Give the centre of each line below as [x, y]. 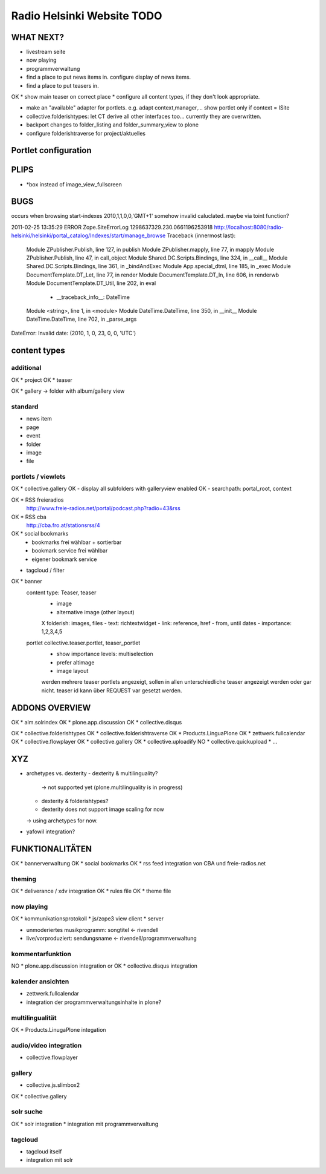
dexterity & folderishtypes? [75, 801]
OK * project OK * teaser [42, 380]
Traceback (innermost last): [201, 235]
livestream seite [46, 52]
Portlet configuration [51, 150]
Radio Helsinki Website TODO [87, 16]
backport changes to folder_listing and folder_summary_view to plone [113, 125]
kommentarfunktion [41, 954]
